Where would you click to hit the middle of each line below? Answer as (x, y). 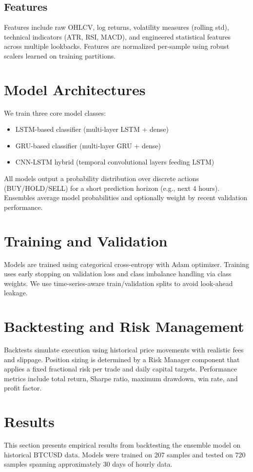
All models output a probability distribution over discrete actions (101, 178)
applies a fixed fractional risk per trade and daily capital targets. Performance (120, 369)
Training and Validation (86, 240)
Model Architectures (75, 89)
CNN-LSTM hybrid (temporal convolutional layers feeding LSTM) (115, 162)
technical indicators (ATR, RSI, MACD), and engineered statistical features (117, 36)
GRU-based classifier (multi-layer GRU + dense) (88, 145)
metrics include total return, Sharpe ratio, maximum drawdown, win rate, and (121, 378)
